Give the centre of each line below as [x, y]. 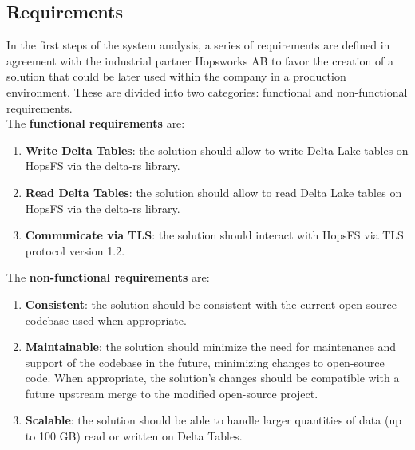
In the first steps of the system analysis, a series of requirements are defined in [198, 45]
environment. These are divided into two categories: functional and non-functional [207, 91]
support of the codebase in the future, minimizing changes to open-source [205, 362]
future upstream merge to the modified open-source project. [172, 393]
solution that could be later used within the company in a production [176, 76]
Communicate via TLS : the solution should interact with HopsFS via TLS [214, 235]
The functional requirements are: [96, 123]
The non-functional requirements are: [108, 277]
